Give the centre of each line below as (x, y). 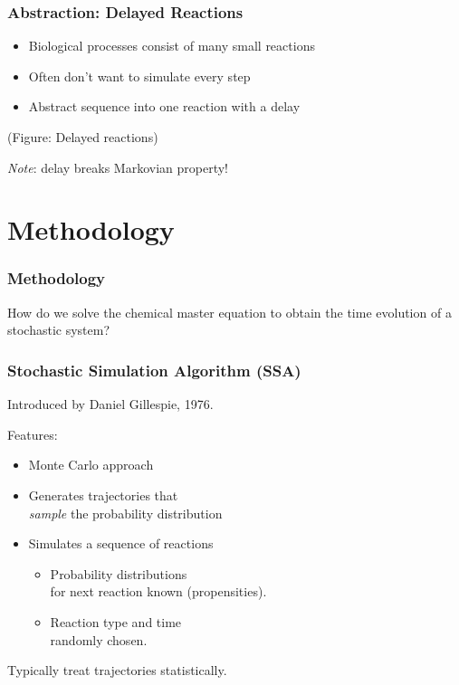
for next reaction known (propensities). (158, 591)
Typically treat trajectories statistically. (117, 670)
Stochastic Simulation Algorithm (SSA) (154, 370)
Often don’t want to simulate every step (139, 76)
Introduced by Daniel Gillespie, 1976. (110, 404)
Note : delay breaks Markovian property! (118, 167)
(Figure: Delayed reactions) (83, 137)
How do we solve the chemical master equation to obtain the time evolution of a (229, 312)
